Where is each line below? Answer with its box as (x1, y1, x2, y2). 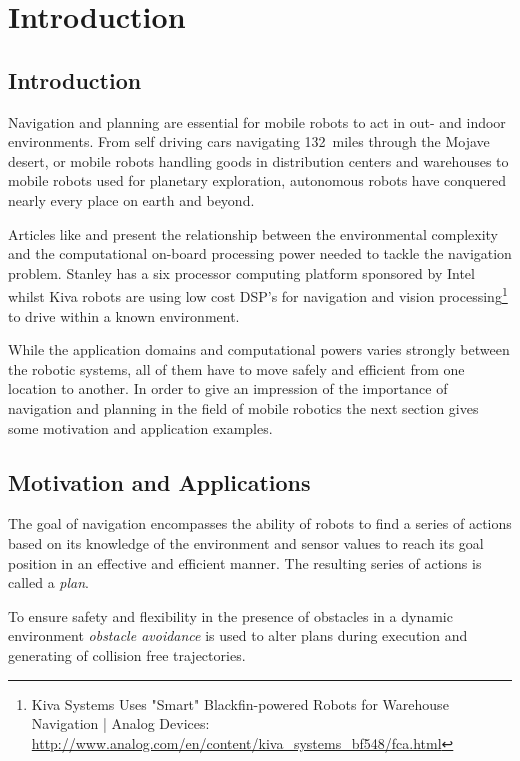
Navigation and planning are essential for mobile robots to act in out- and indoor (8, 111, 506, 132)
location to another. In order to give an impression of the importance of (8, 378, 448, 399)
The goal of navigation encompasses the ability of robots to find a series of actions (8, 513, 512, 534)
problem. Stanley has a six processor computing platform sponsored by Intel (8, 262, 475, 283)
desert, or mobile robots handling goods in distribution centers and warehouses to (8, 150, 509, 171)
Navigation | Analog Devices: (31, 713, 210, 734)
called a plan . (8, 572, 89, 593)
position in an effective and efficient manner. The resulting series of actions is (8, 552, 482, 573)
